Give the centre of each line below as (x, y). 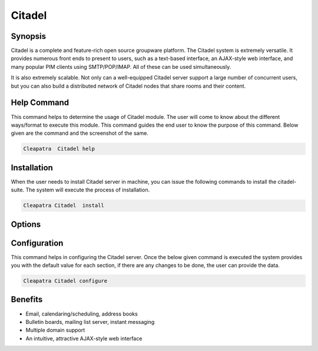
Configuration (37, 243)
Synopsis (29, 36)
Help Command (40, 103)
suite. (18, 190)
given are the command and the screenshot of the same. (79, 133)
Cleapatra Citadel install (64, 206)
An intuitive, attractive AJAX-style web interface (84, 338)
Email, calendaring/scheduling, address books (82, 314)
